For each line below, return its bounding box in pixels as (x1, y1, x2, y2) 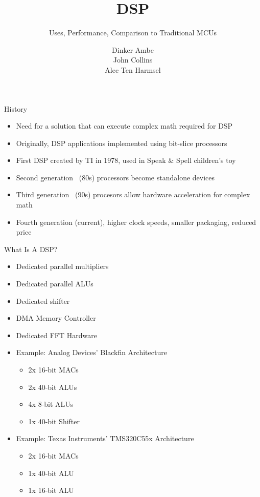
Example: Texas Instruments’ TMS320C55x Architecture (16, 433, 194, 444)
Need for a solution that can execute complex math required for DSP (16, 120, 233, 131)
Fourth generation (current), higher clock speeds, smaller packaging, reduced (16, 216, 256, 227)
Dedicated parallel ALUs (16, 278, 93, 289)
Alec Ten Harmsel (105, 64, 161, 75)
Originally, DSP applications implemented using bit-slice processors (16, 137, 227, 148)
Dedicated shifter (16, 295, 70, 306)
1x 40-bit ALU (28, 467, 74, 478)
